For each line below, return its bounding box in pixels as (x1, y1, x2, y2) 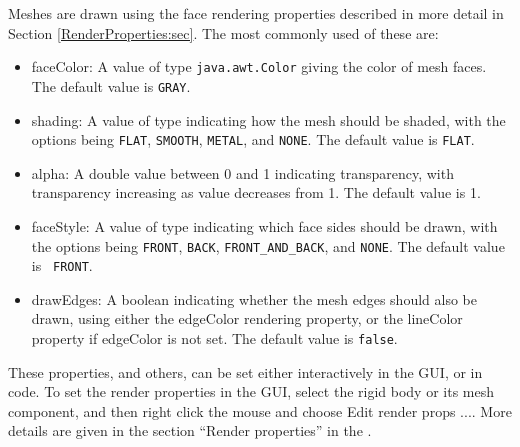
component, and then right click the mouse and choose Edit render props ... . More (8, 400, 512, 421)
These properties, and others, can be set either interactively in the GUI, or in (8, 361, 483, 382)
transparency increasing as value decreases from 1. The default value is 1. (31, 182, 481, 203)
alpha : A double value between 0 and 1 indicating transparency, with (31, 162, 454, 183)
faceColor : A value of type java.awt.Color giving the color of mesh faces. (31, 56, 487, 77)
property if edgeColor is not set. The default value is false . (31, 328, 398, 349)
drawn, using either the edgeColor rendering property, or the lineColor (31, 308, 463, 329)
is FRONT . (31, 255, 93, 276)
